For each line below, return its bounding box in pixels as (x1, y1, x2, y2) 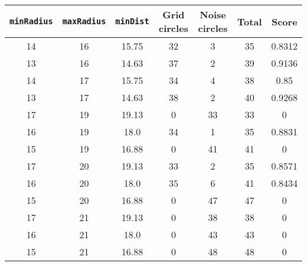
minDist (115, 17, 149, 26)
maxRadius (62, 17, 106, 26)
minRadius (9, 17, 53, 26)
